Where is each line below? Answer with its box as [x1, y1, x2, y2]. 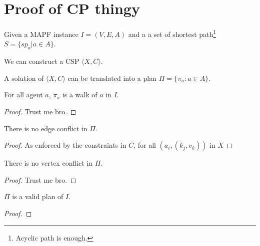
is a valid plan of [12, 191, 63, 202]
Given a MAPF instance [4, 28, 78, 39]
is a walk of [62, 89, 97, 100]
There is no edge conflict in [4, 123, 87, 133]
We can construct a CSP [4, 56, 79, 66]
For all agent [4, 89, 43, 100]
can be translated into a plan [67, 72, 156, 83]
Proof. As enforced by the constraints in [4, 140, 126, 150]
